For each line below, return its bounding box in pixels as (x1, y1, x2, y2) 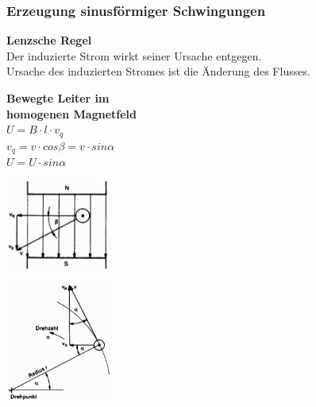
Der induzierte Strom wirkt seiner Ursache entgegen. (6, 47, 262, 64)
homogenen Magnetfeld (6, 105, 137, 122)
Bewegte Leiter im (6, 90, 110, 106)
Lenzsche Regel (6, 32, 92, 48)
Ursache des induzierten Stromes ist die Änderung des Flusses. (6, 63, 310, 79)
